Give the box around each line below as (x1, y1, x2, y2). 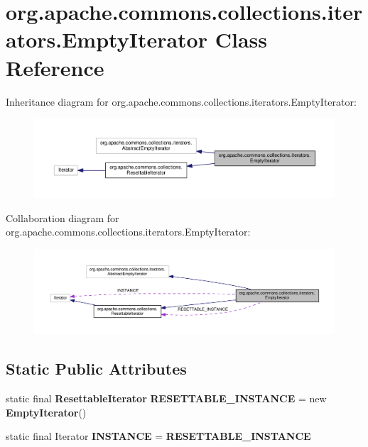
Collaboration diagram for (6, 210, 119, 225)
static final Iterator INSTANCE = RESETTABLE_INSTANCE (6, 429, 311, 443)
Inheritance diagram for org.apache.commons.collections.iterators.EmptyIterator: (6, 94, 357, 109)
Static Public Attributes (6, 358, 187, 380)
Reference (6, 53, 104, 82)
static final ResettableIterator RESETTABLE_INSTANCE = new (6, 391, 327, 406)
